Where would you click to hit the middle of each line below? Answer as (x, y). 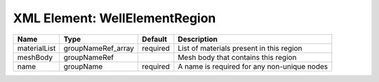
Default (154, 39)
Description (198, 39)
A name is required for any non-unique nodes (253, 66)
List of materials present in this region (240, 48)
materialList (36, 48)
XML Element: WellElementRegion (114, 18)
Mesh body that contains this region (237, 57)
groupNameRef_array (99, 48)
